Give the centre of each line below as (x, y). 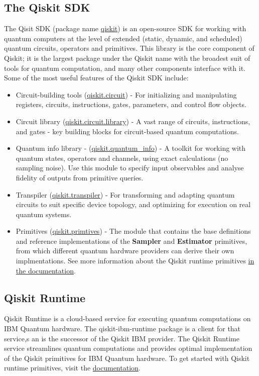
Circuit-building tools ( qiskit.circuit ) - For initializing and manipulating (126, 94)
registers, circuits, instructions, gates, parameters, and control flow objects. (131, 104)
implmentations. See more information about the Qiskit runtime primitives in (135, 261)
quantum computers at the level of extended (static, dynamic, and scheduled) (123, 38)
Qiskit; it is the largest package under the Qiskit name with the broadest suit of (127, 58)
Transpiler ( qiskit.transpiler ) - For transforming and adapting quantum (125, 194)
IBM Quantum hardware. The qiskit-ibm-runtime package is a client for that (122, 328)
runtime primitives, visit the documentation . (72, 368)
